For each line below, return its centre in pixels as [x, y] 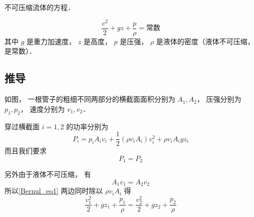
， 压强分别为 [219, 99]
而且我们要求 [26, 151]
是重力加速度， [51, 41]
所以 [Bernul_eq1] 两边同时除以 [54, 191]
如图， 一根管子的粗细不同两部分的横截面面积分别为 [90, 99]
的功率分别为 [87, 126]
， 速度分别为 [43, 109]
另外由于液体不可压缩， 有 [48, 174]
